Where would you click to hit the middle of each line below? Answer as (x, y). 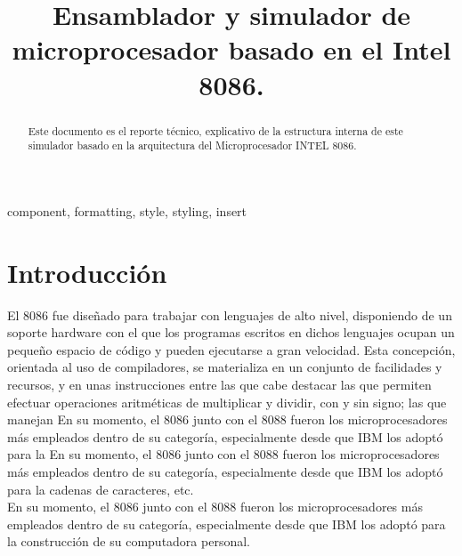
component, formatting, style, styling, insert (127, 210)
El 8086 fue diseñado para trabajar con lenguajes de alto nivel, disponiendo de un (230, 314)
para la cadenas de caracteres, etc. (101, 489)
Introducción (87, 272)
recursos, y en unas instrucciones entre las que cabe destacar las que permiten (219, 384)
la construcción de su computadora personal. (129, 541)
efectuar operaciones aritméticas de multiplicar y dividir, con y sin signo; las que (227, 402)
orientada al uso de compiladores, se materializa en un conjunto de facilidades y (225, 367)
